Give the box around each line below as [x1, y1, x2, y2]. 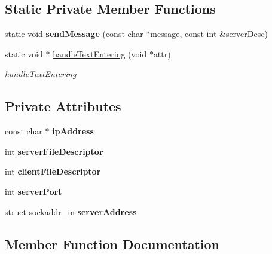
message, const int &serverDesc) [150, 27, 268, 40]
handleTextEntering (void [53, 47, 147, 60]
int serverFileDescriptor [5, 145, 103, 157]
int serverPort [5, 185, 62, 197]
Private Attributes [5, 97, 121, 115]
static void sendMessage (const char [5, 27, 143, 40]
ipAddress [52, 125, 94, 137]
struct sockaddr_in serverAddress [5, 205, 137, 218]
